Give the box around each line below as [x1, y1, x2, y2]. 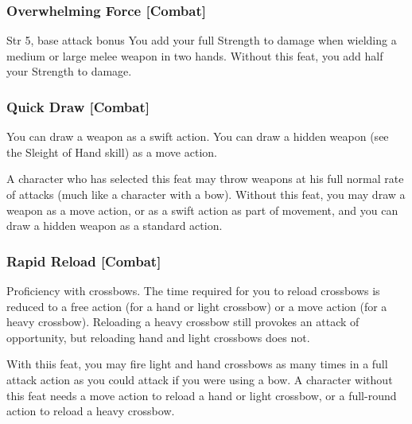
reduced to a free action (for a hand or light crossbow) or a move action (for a [6, 298, 387, 314]
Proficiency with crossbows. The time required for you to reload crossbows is [6, 282, 380, 298]
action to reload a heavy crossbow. [6, 403, 175, 419]
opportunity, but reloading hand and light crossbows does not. [6, 329, 310, 345]
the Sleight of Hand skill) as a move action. [6, 143, 217, 160]
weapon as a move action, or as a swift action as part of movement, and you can [6, 201, 398, 218]
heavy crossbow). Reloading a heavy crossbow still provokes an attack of [6, 313, 360, 330]
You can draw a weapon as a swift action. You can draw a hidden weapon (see [6, 128, 389, 145]
